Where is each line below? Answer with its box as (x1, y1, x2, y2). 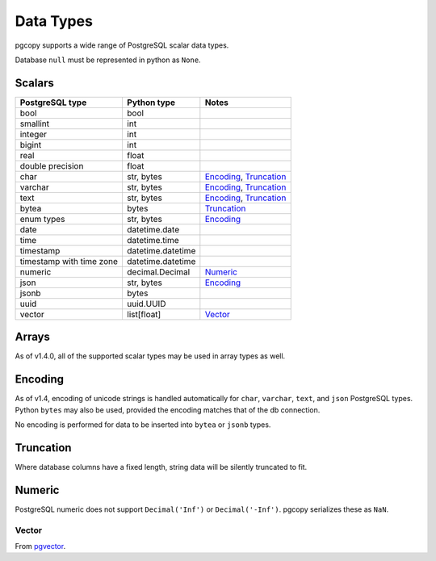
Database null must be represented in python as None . (15, 55, 201, 65)
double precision (19, 160, 84, 171)
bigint (19, 139, 42, 150)
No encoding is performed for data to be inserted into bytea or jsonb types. (15, 420, 271, 429)
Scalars (15, 76, 54, 90)
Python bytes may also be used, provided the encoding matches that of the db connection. (15, 404, 321, 415)
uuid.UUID (126, 298, 166, 309)
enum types (19, 213, 65, 224)
